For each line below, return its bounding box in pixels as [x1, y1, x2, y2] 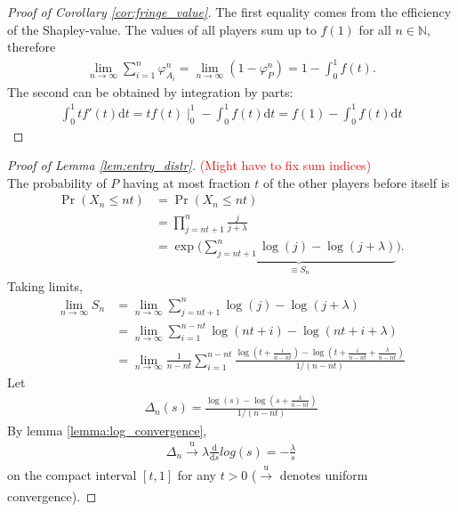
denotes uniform [279, 466, 368, 484]
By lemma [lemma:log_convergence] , [7, 420, 207, 439]
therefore [7, 37, 56, 56]
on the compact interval [7, 466, 137, 484]
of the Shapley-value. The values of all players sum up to [7, 20, 317, 38]
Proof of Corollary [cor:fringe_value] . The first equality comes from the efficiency [7, 3, 452, 20]
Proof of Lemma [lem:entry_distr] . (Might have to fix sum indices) [7, 156, 372, 175]
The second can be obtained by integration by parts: [7, 82, 293, 101]
